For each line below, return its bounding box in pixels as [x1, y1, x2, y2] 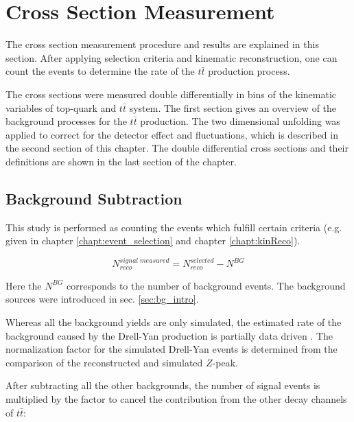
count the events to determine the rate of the [5, 64, 195, 78]
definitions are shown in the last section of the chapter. [5, 154, 237, 168]
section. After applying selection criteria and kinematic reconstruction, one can [5, 50, 338, 65]
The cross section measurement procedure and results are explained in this [5, 37, 319, 51]
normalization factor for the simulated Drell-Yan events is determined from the [5, 342, 338, 356]
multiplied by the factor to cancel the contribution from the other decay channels [5, 391, 347, 406]
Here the [5, 278, 42, 292]
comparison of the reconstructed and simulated [5, 355, 203, 369]
